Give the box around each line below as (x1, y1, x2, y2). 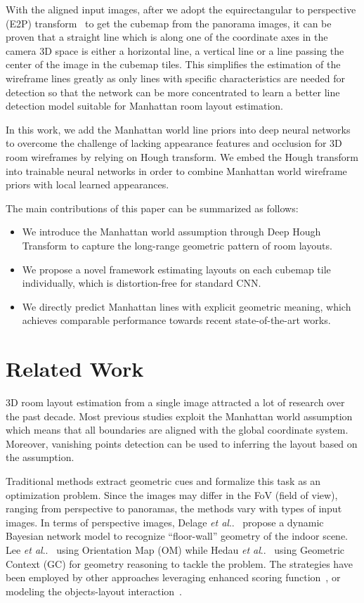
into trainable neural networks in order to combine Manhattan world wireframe (6, 163, 347, 178)
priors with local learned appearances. (6, 177, 169, 192)
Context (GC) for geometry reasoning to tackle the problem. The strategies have (6, 556, 353, 571)
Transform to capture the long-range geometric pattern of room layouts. (22, 238, 332, 252)
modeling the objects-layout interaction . (6, 583, 182, 598)
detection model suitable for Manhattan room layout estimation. (6, 98, 283, 113)
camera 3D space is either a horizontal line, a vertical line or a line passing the (6, 43, 344, 58)
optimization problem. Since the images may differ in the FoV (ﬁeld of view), (6, 487, 338, 502)
